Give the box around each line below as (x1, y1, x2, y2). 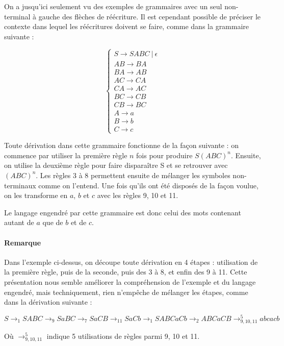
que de (42, 217, 63, 228)
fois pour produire (136, 150, 193, 160)
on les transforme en (4, 190, 68, 201)
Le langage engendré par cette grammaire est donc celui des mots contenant (4, 207, 241, 217)
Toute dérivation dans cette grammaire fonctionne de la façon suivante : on (4, 140, 239, 151)
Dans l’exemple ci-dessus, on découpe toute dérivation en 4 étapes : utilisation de (4, 256, 258, 267)
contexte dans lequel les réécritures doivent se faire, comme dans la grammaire (4, 21, 249, 32)
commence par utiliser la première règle (4, 150, 127, 160)
